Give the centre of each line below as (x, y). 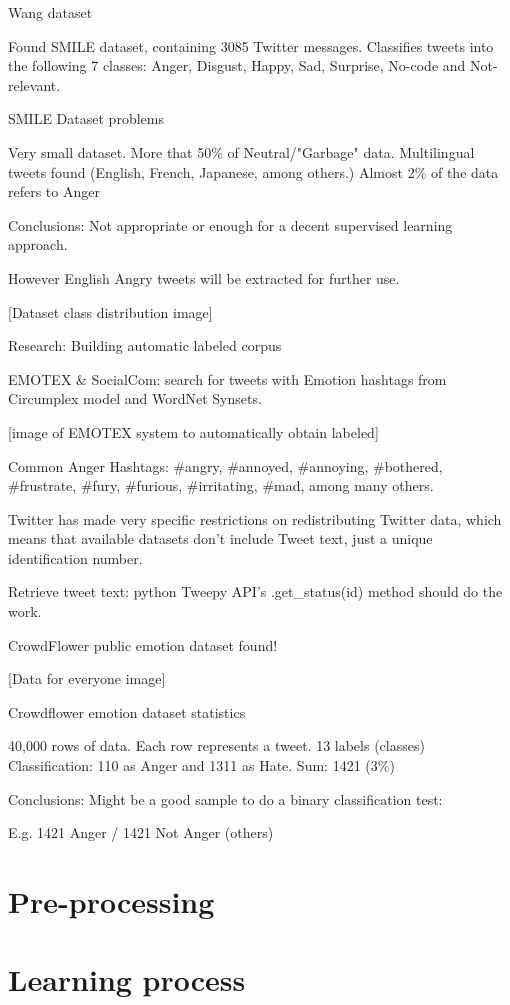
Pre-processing (111, 901)
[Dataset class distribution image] (110, 311)
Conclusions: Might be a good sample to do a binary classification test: (225, 798)
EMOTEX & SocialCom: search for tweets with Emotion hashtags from (227, 378)
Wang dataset (50, 12)
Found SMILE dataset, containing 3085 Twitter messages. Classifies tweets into (251, 45)
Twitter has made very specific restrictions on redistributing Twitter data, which (255, 518)
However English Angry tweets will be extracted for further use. (204, 277)
